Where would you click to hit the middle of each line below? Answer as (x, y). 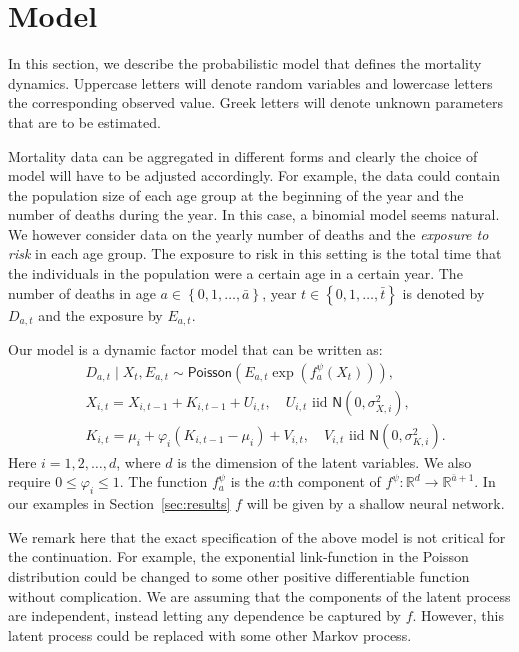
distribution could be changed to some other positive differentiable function (239, 575)
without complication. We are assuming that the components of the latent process (259, 595)
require (29, 481)
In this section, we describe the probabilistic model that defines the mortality (245, 63)
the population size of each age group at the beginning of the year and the (236, 194)
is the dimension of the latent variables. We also (324, 461)
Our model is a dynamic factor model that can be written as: (195, 349)
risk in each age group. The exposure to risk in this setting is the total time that (255, 253)
